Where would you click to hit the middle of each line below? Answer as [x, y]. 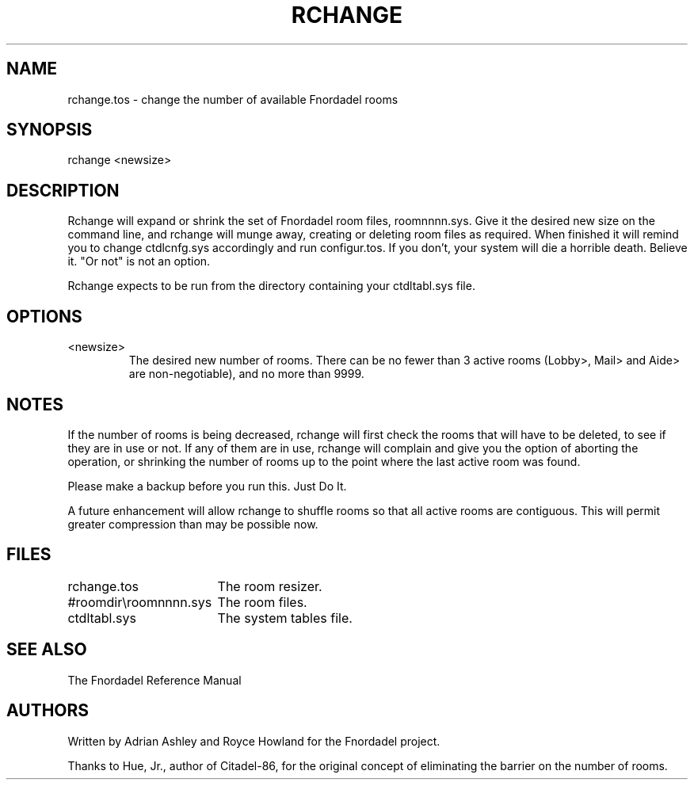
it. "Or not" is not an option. [139, 261]
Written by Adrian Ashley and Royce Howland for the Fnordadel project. [254, 741]
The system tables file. [285, 618]
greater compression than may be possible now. [193, 524]
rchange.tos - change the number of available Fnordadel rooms [233, 99]
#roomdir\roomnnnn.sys [140, 602]
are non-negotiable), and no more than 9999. [246, 374]
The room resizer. [270, 586]
